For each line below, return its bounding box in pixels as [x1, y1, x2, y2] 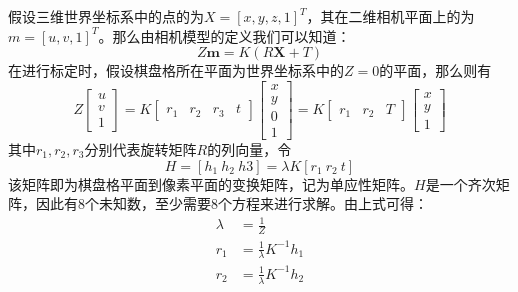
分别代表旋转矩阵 [84, 138, 197, 159]
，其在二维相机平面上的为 [306, 6, 475, 26]
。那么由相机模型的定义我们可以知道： [98, 25, 351, 46]
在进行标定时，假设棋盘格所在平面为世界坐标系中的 [8, 60, 344, 81]
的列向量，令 [207, 138, 292, 159]
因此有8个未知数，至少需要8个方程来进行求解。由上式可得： [35, 193, 428, 214]
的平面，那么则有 [379, 60, 492, 81]
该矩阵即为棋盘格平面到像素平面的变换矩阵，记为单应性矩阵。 [8, 173, 414, 194]
